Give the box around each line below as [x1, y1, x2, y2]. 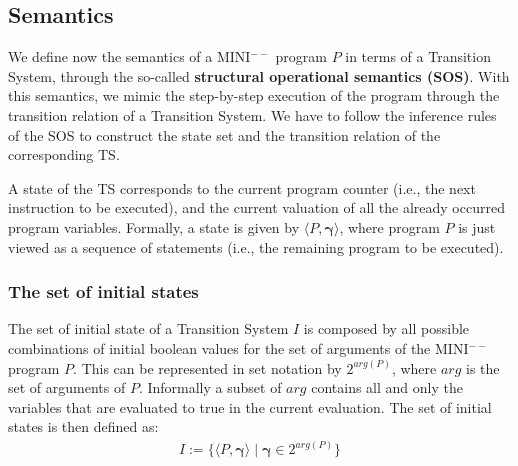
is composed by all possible [303, 318, 470, 339]
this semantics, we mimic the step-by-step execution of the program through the [8, 85, 500, 106]
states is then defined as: [8, 416, 159, 437]
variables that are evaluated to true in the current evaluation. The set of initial [8, 396, 492, 417]
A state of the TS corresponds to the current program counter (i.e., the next [8, 177, 476, 198]
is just [458, 216, 496, 237]
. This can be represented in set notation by [73, 357, 342, 378]
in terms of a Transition [345, 46, 491, 67]
